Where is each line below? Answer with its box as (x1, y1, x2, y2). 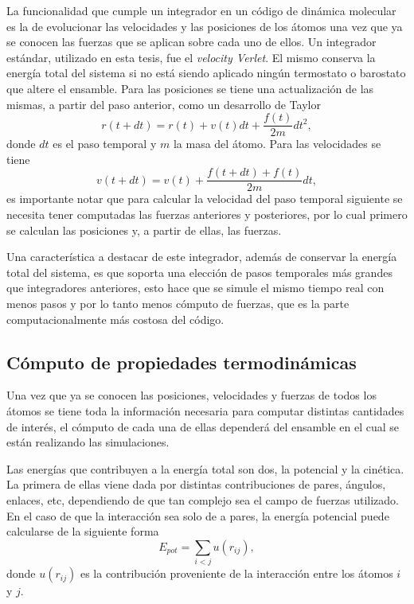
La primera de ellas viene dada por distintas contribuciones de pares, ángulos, (6, 476, 386, 493)
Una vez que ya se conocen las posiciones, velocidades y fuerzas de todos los (6, 387, 377, 403)
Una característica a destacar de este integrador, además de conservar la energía (6, 248, 397, 265)
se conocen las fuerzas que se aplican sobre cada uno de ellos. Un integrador (6, 33, 377, 50)
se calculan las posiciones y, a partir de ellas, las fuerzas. (6, 221, 282, 238)
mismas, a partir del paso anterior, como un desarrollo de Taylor (6, 95, 321, 112)
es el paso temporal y (53, 135, 157, 152)
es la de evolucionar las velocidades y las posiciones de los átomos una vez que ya (6, 18, 403, 34)
